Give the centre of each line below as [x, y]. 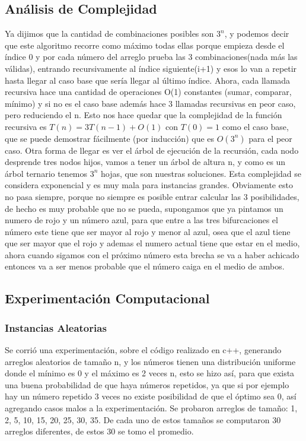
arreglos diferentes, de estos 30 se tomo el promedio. [99, 431]
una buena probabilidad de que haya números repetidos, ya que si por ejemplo [147, 384]
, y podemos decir [257, 34]
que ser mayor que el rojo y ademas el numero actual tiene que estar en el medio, [152, 243]
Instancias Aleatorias [56, 327]
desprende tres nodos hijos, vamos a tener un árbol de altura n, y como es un [145, 162]
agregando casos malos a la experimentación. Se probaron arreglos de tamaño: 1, [151, 408]
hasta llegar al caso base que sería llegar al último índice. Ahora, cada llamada [148, 80]
